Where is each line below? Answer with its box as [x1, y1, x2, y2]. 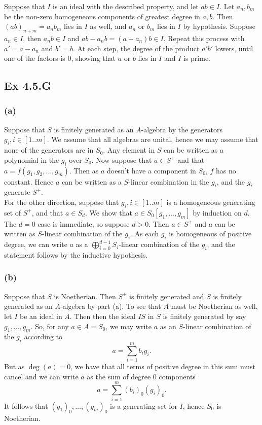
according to [24, 331, 63, 342]
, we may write [105, 321, 152, 331]
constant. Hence [4, 176, 54, 187]
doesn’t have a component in [107, 165, 196, 175]
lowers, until [215, 43, 253, 53]
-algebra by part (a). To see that [60, 301, 161, 311]
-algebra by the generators [141, 124, 223, 134]
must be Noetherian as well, [171, 301, 258, 311]
